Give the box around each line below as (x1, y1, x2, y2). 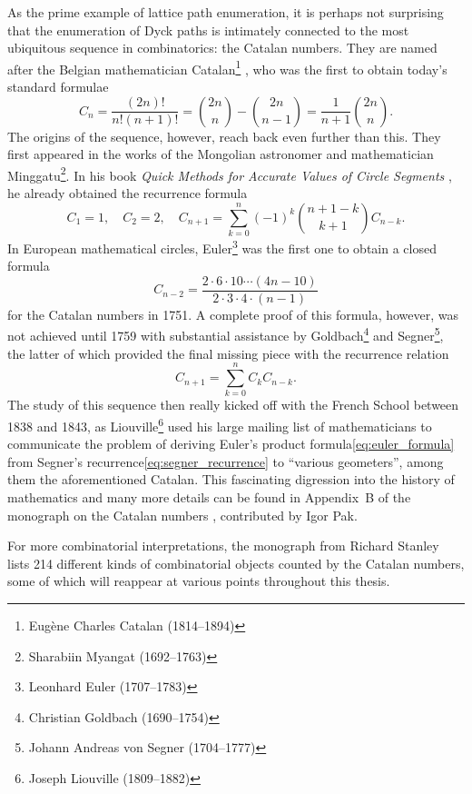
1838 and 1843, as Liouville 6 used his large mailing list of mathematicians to (7, 414, 432, 435)
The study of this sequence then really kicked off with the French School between (7, 395, 459, 414)
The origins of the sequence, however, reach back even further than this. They (7, 126, 441, 145)
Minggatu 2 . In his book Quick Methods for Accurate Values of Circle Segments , (7, 163, 452, 184)
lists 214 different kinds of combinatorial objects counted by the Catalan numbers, (7, 553, 465, 572)
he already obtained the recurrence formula (7, 184, 248, 203)
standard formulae (7, 77, 109, 96)
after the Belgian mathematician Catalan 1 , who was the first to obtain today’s (7, 56, 447, 78)
